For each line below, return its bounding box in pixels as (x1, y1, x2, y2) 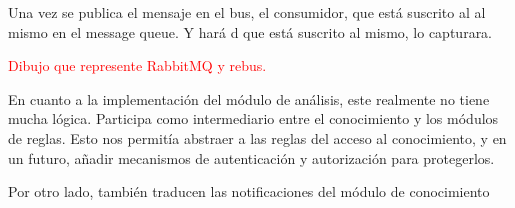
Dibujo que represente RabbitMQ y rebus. (8, 55, 267, 76)
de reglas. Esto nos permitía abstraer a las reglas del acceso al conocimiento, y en (8, 127, 507, 148)
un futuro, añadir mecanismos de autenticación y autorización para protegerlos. (8, 147, 495, 168)
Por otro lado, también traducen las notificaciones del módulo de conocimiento (8, 181, 490, 202)
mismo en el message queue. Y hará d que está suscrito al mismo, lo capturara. (8, 21, 493, 42)
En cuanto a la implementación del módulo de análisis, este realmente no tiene (8, 88, 490, 109)
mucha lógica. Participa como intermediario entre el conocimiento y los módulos (8, 108, 499, 129)
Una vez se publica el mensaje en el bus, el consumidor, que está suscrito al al (8, 2, 486, 22)
